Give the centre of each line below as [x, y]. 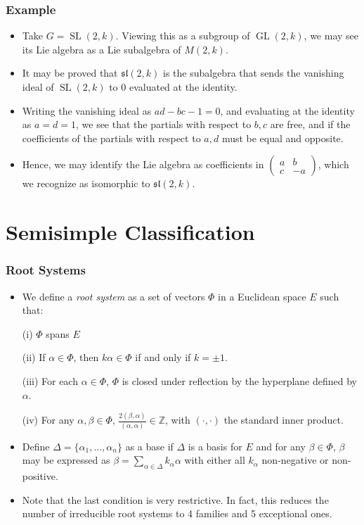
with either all [215, 460]
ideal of [38, 87]
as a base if [149, 446]
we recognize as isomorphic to [86, 183]
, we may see [331, 36]
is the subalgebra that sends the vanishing [253, 73]
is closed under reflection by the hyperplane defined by [239, 380]
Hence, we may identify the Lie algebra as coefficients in [143, 164]
